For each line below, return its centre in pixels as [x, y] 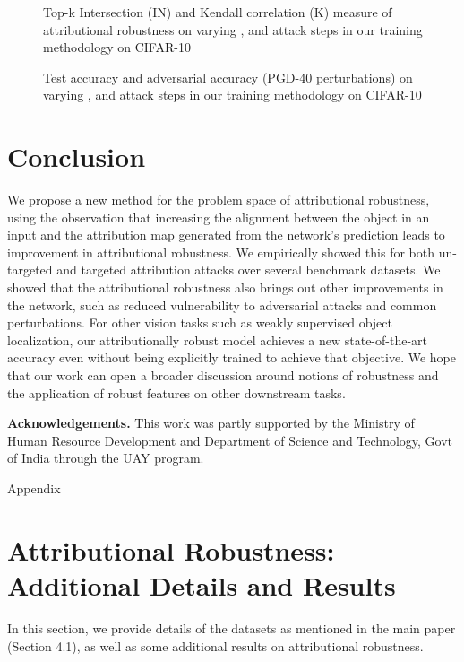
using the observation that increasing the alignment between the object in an [219, 217]
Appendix [34, 488]
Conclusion [77, 157]
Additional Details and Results [202, 584]
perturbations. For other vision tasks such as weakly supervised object [200, 322]
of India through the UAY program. [106, 458]
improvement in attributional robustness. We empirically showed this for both [221, 252]
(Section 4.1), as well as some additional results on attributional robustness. [215, 645]
